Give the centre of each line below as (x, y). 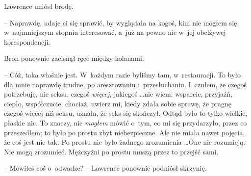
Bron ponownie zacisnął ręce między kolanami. (74, 58)
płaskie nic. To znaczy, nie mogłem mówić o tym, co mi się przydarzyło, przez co (125, 122)
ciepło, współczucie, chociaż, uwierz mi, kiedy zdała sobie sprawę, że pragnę (118, 103)
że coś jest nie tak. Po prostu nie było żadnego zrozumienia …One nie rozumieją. (125, 142)
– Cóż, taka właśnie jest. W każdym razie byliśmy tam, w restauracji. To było (123, 74)
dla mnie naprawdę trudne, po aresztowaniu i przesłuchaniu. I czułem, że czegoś (125, 84)
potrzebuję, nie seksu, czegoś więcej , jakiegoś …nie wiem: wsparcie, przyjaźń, (118, 94)
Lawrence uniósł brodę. (39, 6)
